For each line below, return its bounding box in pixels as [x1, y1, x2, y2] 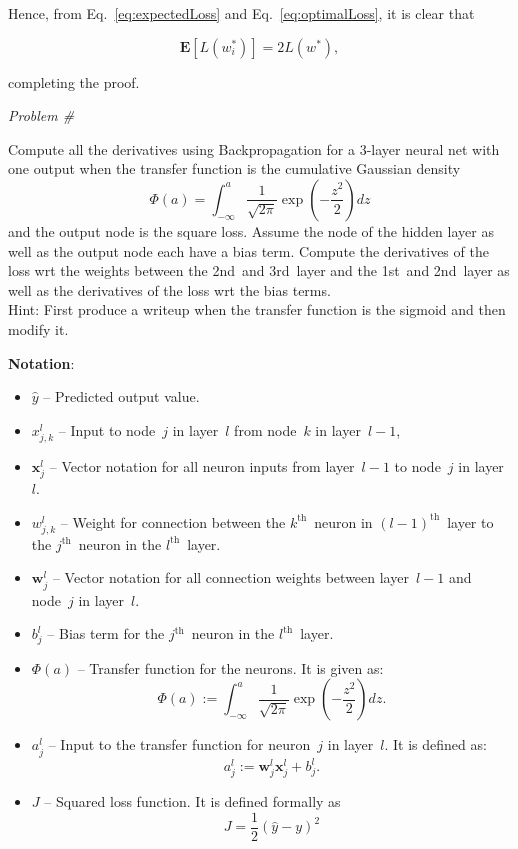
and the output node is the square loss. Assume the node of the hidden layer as [8, 220, 494, 241]
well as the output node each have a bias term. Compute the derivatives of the [8, 240, 489, 261]
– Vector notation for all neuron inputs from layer [49, 455, 355, 476]
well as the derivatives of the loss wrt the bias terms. [8, 279, 331, 300]
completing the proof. [8, 71, 140, 92]
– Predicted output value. [43, 386, 200, 407]
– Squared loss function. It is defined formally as [44, 791, 341, 812]
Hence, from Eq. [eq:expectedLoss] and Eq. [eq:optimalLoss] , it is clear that [8, 3, 475, 23]
